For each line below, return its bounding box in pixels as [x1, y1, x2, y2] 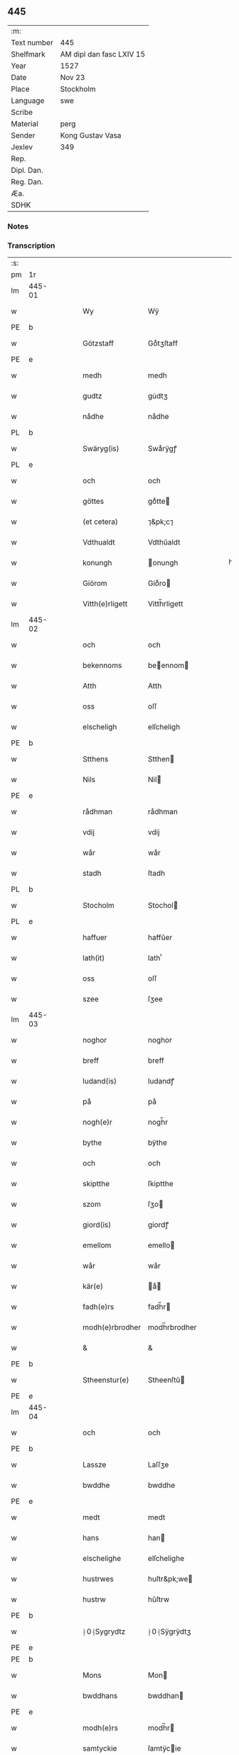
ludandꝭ [148, 1076, 174, 1086]
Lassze [83, 1460, 107, 1470]
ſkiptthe [148, 1179, 174, 1189]
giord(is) [83, 1220, 112, 1230]
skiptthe [83, 1179, 110, 1189]
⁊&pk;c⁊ [148, 517, 174, 527]
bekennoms [83, 660, 122, 670]
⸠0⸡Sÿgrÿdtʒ [148, 1627, 191, 1637]
